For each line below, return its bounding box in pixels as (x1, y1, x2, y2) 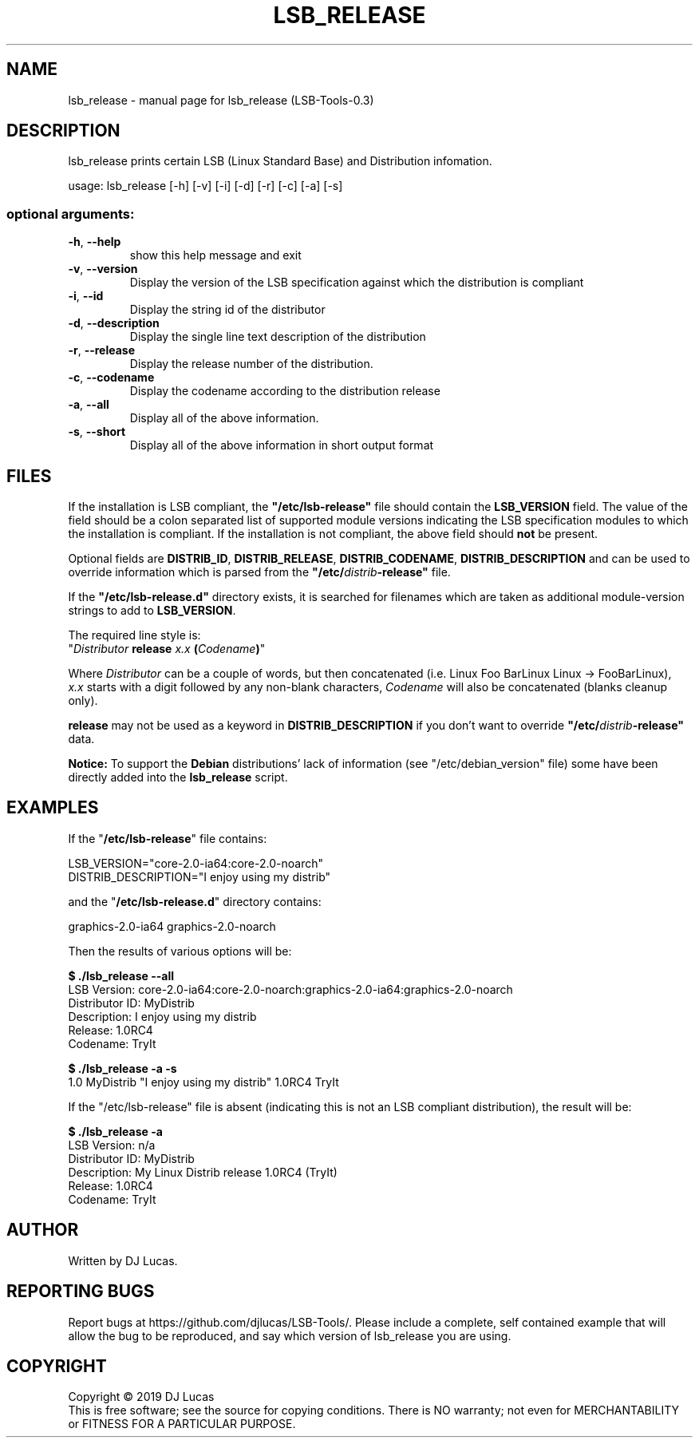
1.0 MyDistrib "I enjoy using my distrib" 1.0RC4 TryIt (68, 1074, 339, 1089)
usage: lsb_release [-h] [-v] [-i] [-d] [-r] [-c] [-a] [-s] (68, 179, 343, 193)
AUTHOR (6, 1220, 79, 1240)
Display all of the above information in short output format (129, 438, 434, 453)
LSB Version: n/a (68, 1137, 156, 1152)
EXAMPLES (6, 797, 99, 818)
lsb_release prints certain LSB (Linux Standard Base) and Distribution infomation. (68, 154, 492, 168)
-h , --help (68, 235, 121, 249)
